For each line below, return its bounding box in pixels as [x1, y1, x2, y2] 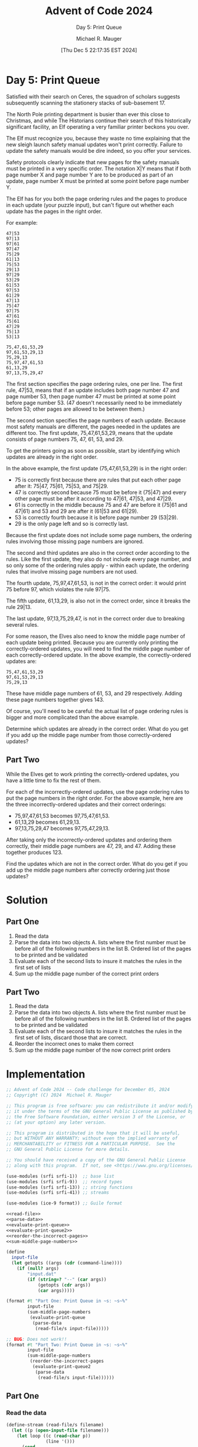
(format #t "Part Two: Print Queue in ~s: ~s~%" [6, 1341, 128, 1348]
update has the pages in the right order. [6, 208, 103, 215]
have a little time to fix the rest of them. [6, 777, 101, 784]
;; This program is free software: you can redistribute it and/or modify [6, 1103, 194, 1109]
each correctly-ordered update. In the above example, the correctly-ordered [6, 651, 192, 659]
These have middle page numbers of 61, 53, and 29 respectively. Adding [6, 689, 183, 697]
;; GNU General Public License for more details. [6, 1147, 131, 1153]
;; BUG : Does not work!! [6, 1336, 67, 1342]
